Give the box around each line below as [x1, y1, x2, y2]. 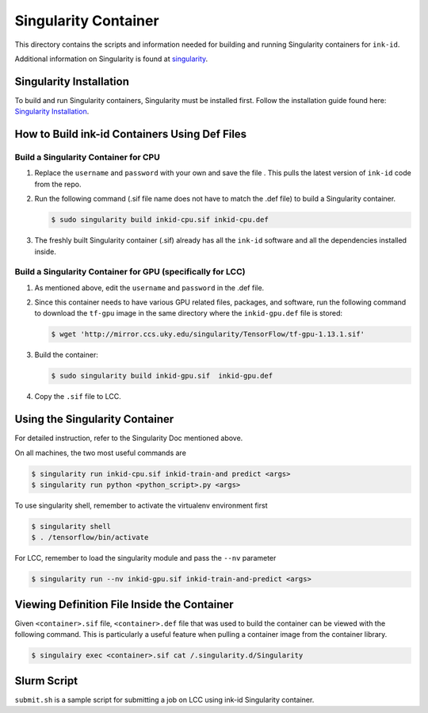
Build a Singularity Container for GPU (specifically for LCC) [14, 266, 246, 278]
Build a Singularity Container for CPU [14, 151, 160, 163]
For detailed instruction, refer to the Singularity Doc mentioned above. [14, 433, 243, 443]
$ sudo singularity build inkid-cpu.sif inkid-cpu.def [51, 215, 269, 224]
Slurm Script [14, 674, 78, 688]
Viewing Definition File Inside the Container [14, 597, 234, 611]
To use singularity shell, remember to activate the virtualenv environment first [14, 500, 268, 511]
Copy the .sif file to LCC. [34, 392, 122, 401]
